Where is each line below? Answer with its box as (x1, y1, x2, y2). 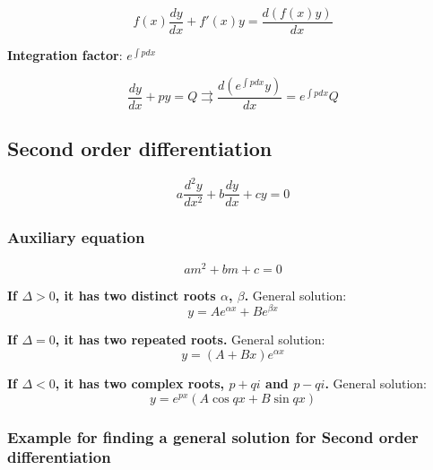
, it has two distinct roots (55, 285, 216, 304)
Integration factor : (7, 46, 123, 65)
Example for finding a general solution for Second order (7, 425, 419, 448)
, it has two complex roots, (55, 374, 225, 393)
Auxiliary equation (7, 226, 145, 248)
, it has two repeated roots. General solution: (55, 330, 325, 349)
